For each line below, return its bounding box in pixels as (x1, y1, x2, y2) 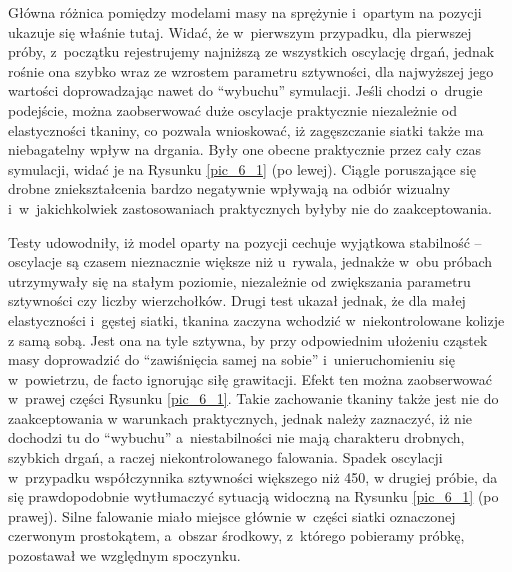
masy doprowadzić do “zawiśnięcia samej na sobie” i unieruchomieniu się (8, 349, 455, 370)
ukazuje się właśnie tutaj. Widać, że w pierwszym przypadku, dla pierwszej (8, 21, 472, 42)
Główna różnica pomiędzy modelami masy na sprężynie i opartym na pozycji (8, 2, 482, 22)
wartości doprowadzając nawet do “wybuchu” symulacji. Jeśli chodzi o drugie (8, 80, 483, 101)
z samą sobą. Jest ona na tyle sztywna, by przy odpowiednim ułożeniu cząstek (8, 329, 488, 350)
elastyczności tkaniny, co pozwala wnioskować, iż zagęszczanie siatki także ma (8, 119, 484, 140)
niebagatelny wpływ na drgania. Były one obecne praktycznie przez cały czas (8, 139, 481, 160)
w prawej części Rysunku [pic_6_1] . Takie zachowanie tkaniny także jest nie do (8, 388, 499, 409)
